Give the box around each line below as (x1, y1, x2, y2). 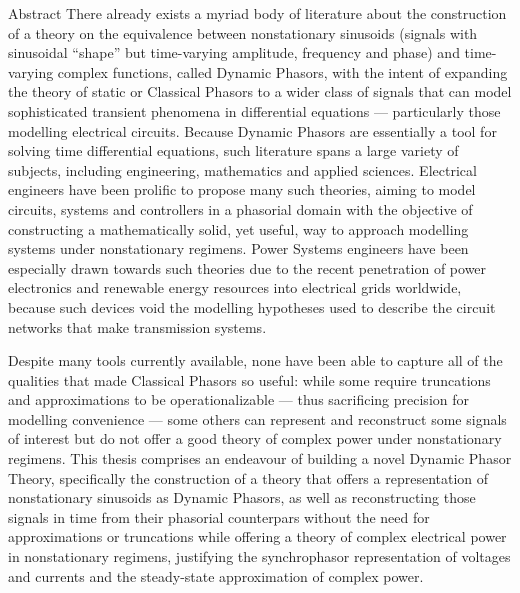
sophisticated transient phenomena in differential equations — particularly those (8, 100, 501, 121)
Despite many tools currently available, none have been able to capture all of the (8, 350, 503, 371)
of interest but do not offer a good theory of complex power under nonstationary (8, 428, 502, 449)
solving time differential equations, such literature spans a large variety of (8, 140, 459, 161)
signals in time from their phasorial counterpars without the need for (8, 506, 430, 527)
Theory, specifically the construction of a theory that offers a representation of (8, 467, 489, 488)
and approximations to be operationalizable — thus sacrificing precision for (8, 389, 469, 410)
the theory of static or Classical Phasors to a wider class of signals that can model (8, 81, 512, 102)
